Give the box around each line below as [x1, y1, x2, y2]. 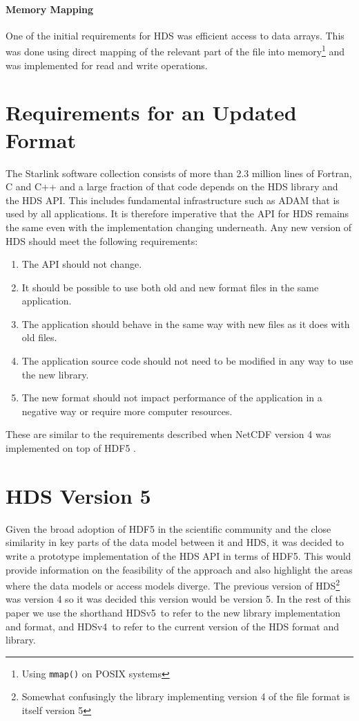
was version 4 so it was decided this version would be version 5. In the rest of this [6, 592, 351, 606]
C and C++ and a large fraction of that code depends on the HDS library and [6, 179, 338, 194]
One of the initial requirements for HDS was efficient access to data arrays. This [6, 28, 345, 42]
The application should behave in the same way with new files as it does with [21, 316, 350, 331]
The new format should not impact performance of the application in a [21, 390, 322, 405]
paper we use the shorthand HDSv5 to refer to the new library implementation [6, 605, 341, 619]
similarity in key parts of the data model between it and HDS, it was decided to [6, 535, 345, 549]
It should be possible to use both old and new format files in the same [21, 280, 319, 294]
